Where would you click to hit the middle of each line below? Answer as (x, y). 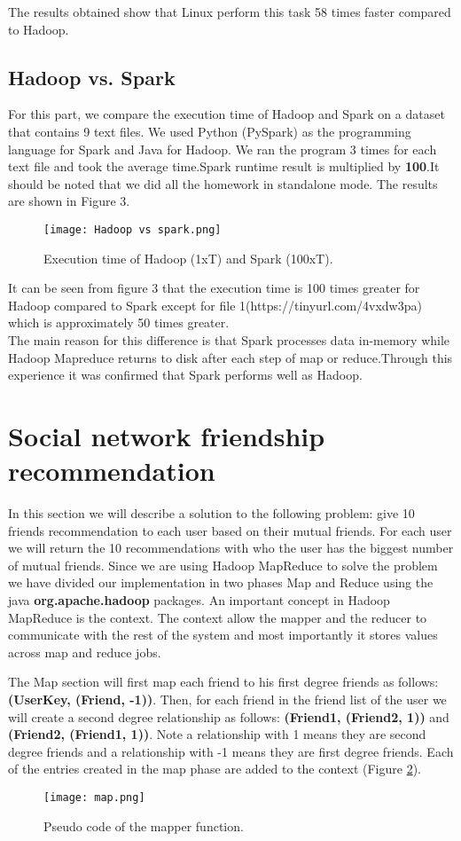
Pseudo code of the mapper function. (144, 825)
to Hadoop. (39, 29)
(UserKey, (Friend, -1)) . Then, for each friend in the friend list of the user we (227, 700)
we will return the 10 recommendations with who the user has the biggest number (231, 548)
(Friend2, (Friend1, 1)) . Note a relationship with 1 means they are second (217, 734)
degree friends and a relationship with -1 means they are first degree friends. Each (231, 751)
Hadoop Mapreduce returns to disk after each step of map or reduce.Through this (230, 357)
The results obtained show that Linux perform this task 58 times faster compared (230, 12)
